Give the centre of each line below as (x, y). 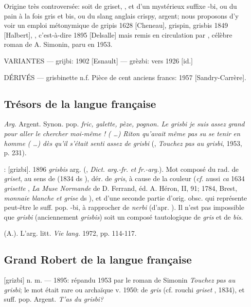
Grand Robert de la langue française (98, 259)
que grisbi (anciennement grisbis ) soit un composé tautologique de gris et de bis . (124, 216)
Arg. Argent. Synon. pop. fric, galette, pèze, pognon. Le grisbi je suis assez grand (124, 124)
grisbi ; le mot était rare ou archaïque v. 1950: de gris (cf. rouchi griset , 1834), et (124, 289)
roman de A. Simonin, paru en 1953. (58, 44)
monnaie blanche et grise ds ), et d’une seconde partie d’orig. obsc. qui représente (125, 197)
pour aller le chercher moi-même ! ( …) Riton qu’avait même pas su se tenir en (122, 133)
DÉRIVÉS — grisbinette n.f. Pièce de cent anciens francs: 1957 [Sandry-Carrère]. (125, 77)
